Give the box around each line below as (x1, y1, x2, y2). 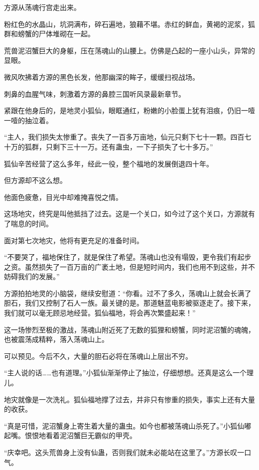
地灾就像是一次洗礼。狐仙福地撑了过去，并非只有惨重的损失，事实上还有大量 (4, 394, 255, 404)
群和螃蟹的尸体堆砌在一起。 (4, 28, 95, 39)
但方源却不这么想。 (4, 175, 67, 185)
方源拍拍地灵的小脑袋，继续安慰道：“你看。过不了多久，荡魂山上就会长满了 (4, 288, 252, 298)
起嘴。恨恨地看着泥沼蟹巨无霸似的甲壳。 (4, 430, 136, 441)
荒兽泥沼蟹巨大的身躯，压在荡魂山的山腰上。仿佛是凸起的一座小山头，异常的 (4, 45, 255, 55)
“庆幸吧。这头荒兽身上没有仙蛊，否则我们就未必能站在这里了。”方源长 (4, 447, 231, 457)
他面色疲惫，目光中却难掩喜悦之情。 (4, 191, 123, 202)
